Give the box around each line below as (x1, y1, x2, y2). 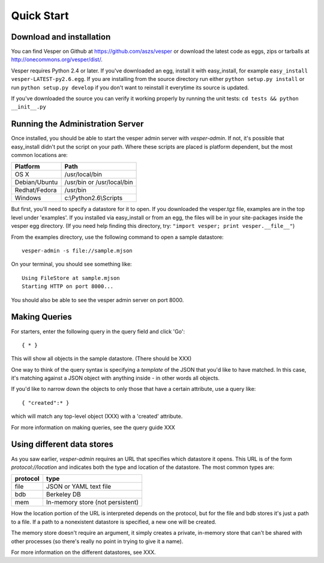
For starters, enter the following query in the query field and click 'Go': (11, 327, 185, 335)
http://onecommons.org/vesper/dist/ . (11, 56, 103, 63)
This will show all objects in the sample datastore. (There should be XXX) (11, 355, 192, 362)
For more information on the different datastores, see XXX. (11, 549, 156, 556)
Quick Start (11, 9, 69, 22)
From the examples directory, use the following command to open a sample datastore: (11, 233, 224, 240)
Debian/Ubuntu (14, 178, 58, 186)
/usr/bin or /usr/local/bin (64, 178, 133, 186)
